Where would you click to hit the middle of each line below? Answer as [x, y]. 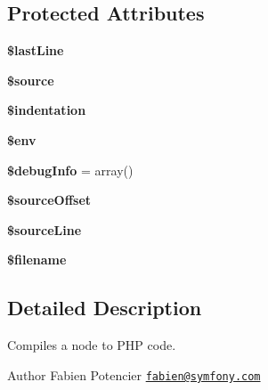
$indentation [47, 110]
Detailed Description [105, 308]
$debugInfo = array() [70, 170]
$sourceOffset [49, 200]
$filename [37, 260]
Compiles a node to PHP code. [92, 345]
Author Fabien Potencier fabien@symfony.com [134, 374]
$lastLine [36, 50]
